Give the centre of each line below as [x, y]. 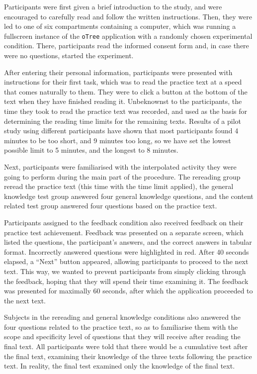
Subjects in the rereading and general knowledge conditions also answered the [123, 317]
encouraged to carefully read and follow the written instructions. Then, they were [128, 16]
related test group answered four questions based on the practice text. [111, 206]
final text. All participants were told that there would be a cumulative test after [126, 346]
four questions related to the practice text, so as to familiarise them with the [121, 327]
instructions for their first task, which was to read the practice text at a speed [123, 82]
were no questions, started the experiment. [69, 55]
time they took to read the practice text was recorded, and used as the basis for [126, 111]
